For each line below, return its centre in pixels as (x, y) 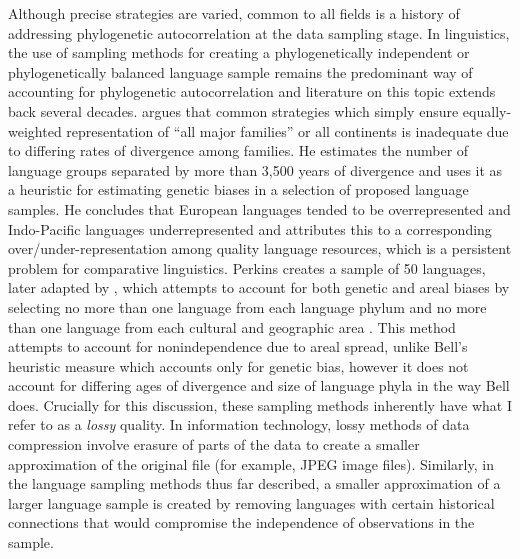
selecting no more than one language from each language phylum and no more (247, 306)
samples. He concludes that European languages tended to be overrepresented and (259, 208)
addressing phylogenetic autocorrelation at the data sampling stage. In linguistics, (259, 32)
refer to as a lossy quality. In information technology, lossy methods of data (239, 424)
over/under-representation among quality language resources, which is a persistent (260, 248)
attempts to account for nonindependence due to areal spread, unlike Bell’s (238, 346)
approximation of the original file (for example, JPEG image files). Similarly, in (251, 463)
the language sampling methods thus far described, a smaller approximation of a (254, 483)
